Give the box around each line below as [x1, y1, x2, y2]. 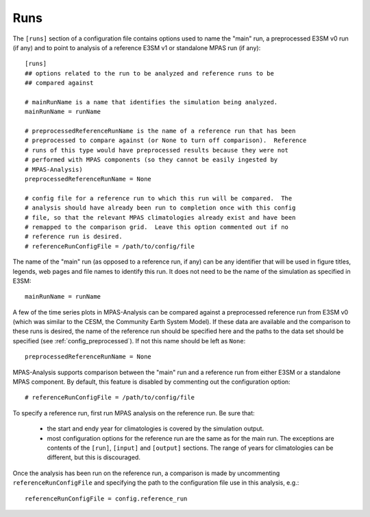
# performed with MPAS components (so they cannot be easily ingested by [25, 156, 278, 164]
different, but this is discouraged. [47, 453, 140, 461]
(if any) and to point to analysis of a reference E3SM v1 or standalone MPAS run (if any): [12, 43, 261, 51]
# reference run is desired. [25, 233, 123, 240]
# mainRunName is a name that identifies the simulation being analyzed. [25, 98, 278, 106]
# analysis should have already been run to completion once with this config [25, 204, 296, 212]
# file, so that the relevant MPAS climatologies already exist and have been [25, 214, 296, 221]
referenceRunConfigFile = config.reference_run [25, 494, 188, 503]
